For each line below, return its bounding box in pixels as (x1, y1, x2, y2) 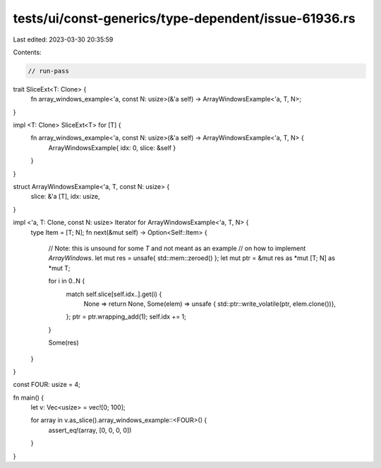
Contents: (13, 48, 42, 56)
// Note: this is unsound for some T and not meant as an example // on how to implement (48, 244, 306, 252)
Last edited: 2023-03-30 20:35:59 (13, 35, 114, 44)
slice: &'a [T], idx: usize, (30, 192, 100, 201)
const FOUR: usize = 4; (13, 381, 81, 389)
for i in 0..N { (48, 277, 85, 285)
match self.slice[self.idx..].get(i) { (66, 290, 162, 298)
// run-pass (28, 67, 70, 75)
